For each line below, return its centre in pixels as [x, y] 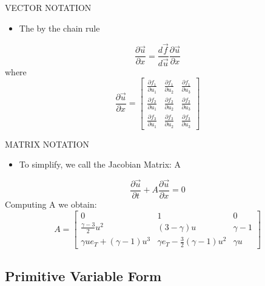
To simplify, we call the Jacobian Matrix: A [100, 164]
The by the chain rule [59, 28]
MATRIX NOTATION [47, 144]
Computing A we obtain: [51, 204]
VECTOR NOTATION [48, 7]
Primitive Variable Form [83, 275]
